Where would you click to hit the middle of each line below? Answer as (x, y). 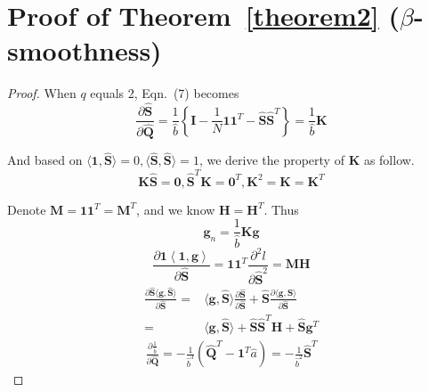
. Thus (281, 209)
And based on (45, 160)
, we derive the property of (271, 160)
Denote (27, 209)
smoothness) (85, 50)
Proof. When (42, 93)
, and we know (176, 209)
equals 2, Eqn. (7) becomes (165, 93)
